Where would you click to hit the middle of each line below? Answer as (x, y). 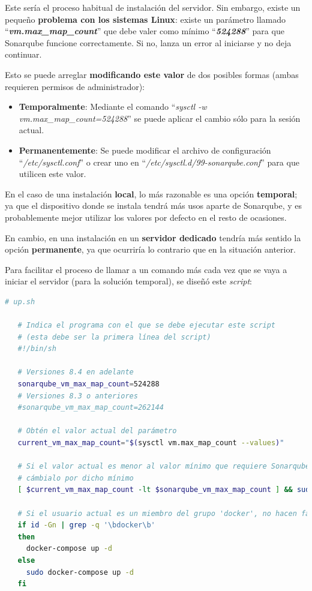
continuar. (23, 54)
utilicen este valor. (52, 174)
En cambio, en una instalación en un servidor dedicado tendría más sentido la (153, 237)
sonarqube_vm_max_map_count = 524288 (88, 384)
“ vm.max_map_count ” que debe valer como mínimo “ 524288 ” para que (145, 31)
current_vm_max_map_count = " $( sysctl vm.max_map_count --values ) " (151, 443)
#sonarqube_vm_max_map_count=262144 (91, 408)
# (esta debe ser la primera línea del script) (114, 337)
